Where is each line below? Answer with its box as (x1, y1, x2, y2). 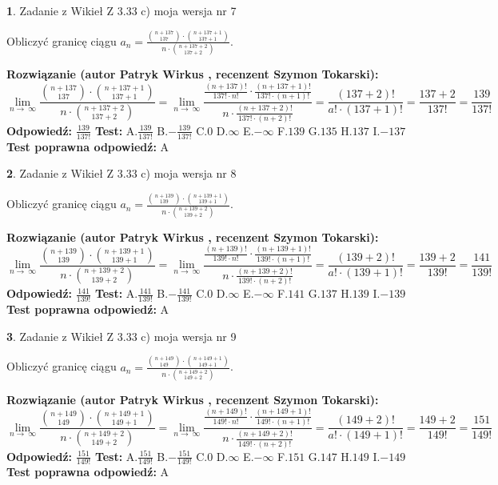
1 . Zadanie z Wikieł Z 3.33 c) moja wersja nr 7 (6, 2, 237, 18)
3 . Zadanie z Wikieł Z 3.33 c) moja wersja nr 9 (6, 327, 237, 344)
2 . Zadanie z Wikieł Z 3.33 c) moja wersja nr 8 (6, 165, 237, 182)
